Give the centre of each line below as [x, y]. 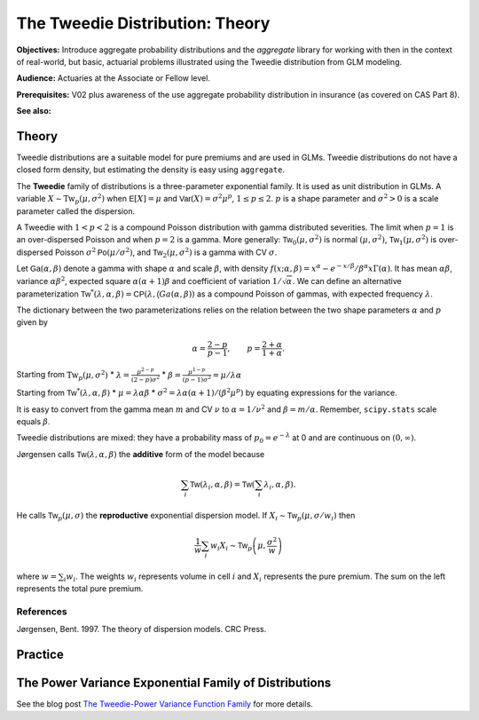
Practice [40, 654]
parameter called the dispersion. [76, 211]
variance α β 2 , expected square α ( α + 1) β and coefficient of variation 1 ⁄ [149, 280]
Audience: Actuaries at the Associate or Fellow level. [113, 78]
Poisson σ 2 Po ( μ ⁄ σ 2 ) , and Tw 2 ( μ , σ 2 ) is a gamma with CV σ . [166, 253]
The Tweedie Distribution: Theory [143, 23]
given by [32, 322]
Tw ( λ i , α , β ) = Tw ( [222, 486]
